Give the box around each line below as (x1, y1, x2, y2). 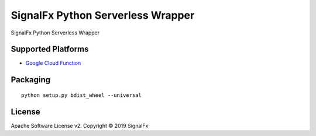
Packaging (11, 75, 51, 85)
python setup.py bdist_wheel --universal (21, 92, 142, 99)
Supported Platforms (11, 44, 89, 54)
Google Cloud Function (25, 60, 81, 67)
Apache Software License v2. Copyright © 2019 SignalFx (11, 122, 149, 129)
